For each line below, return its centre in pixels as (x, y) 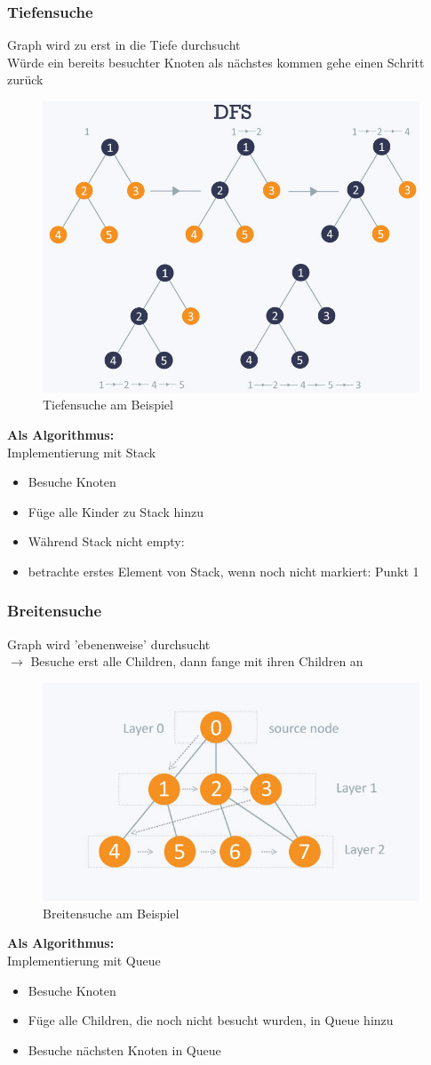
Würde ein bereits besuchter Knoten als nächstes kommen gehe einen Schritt (216, 62)
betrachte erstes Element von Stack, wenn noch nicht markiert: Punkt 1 (223, 571)
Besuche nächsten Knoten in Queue (124, 1049)
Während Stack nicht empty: (106, 541)
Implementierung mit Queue (84, 961)
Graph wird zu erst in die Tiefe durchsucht (124, 45)
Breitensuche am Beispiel (111, 913)
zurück (25, 79)
